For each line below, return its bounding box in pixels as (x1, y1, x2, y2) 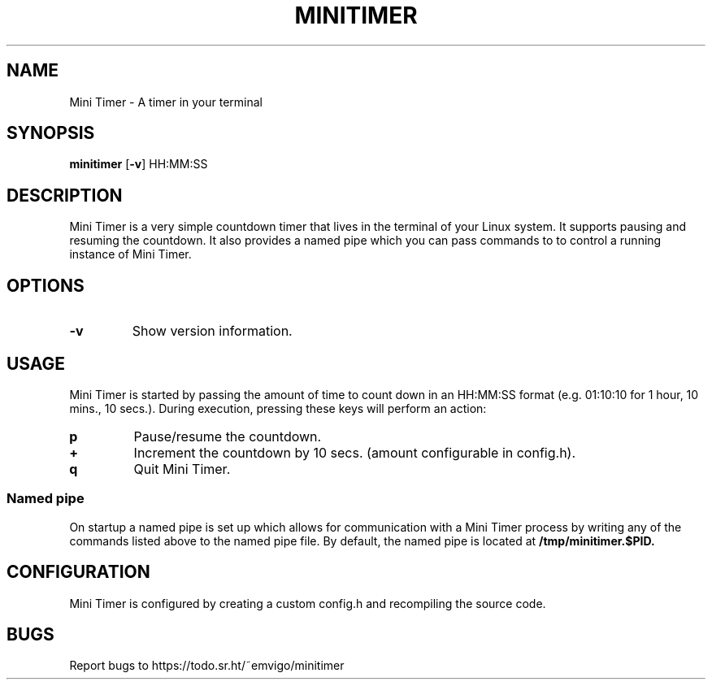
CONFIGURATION (7, 562, 150, 583)
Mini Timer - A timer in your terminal (69, 94, 263, 109)
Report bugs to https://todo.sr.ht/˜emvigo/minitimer (69, 658, 345, 673)
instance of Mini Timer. (69, 247, 192, 262)
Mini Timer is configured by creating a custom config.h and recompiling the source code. (69, 596, 546, 610)
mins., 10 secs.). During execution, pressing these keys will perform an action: (69, 401, 487, 415)
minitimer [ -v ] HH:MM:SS (69, 157, 208, 171)
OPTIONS (7, 275, 85, 296)
